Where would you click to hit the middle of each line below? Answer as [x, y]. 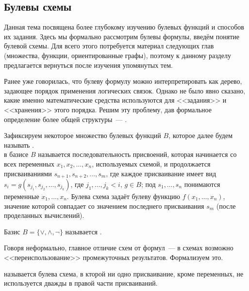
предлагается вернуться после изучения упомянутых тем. [88, 65]
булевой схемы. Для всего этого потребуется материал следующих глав [109, 46]
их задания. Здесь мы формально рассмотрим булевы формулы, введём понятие [122, 36]
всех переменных [29, 163]
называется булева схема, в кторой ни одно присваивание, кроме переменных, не [124, 273]
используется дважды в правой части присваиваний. [81, 283]
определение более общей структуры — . [66, 119]
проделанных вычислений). [44, 215]
